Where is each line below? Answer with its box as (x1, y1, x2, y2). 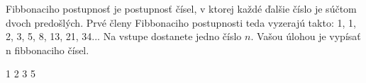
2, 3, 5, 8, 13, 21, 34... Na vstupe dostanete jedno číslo (6, 29, 242, 44)
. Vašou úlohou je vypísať (250, 29, 361, 44)
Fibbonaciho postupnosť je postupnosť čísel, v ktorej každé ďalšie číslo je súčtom (6, 1, 357, 15)
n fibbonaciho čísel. (6, 42, 89, 57)
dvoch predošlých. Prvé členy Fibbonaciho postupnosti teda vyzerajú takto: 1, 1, (6, 15, 356, 30)
